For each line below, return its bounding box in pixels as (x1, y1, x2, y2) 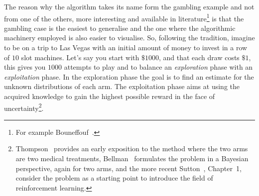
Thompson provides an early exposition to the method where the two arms (15, 143, 248, 154)
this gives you (4, 62, 46, 72)
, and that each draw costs (158, 52, 240, 62)
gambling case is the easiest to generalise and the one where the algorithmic (4, 22, 236, 33)
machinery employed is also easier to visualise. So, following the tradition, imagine (4, 32, 255, 43)
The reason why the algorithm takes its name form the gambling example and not (4, 1, 255, 11)
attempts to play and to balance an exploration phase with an (64, 62, 253, 72)
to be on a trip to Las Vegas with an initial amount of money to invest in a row (4, 42, 248, 53)
